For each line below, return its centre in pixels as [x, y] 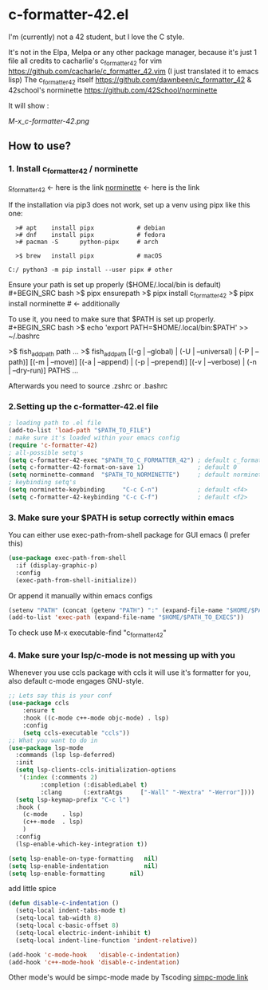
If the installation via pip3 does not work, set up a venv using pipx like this [130, 205]
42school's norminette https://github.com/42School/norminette [113, 90]
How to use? [40, 146]
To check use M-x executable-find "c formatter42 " [87, 634]
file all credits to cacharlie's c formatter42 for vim [85, 61]
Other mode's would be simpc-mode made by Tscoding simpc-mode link [128, 977]
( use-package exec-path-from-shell [67, 558]
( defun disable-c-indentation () [64, 903]
